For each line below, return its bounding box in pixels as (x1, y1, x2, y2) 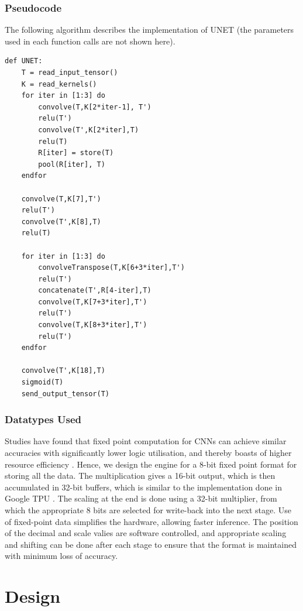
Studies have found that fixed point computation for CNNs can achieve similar (5, 435, 287, 447)
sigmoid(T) (21, 378, 64, 387)
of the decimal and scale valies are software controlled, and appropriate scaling (5, 527, 287, 539)
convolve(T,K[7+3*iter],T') (38, 297, 147, 306)
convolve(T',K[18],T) (21, 366, 105, 375)
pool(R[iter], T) (38, 160, 105, 169)
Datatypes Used (5, 412, 82, 427)
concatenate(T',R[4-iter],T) (38, 286, 151, 295)
